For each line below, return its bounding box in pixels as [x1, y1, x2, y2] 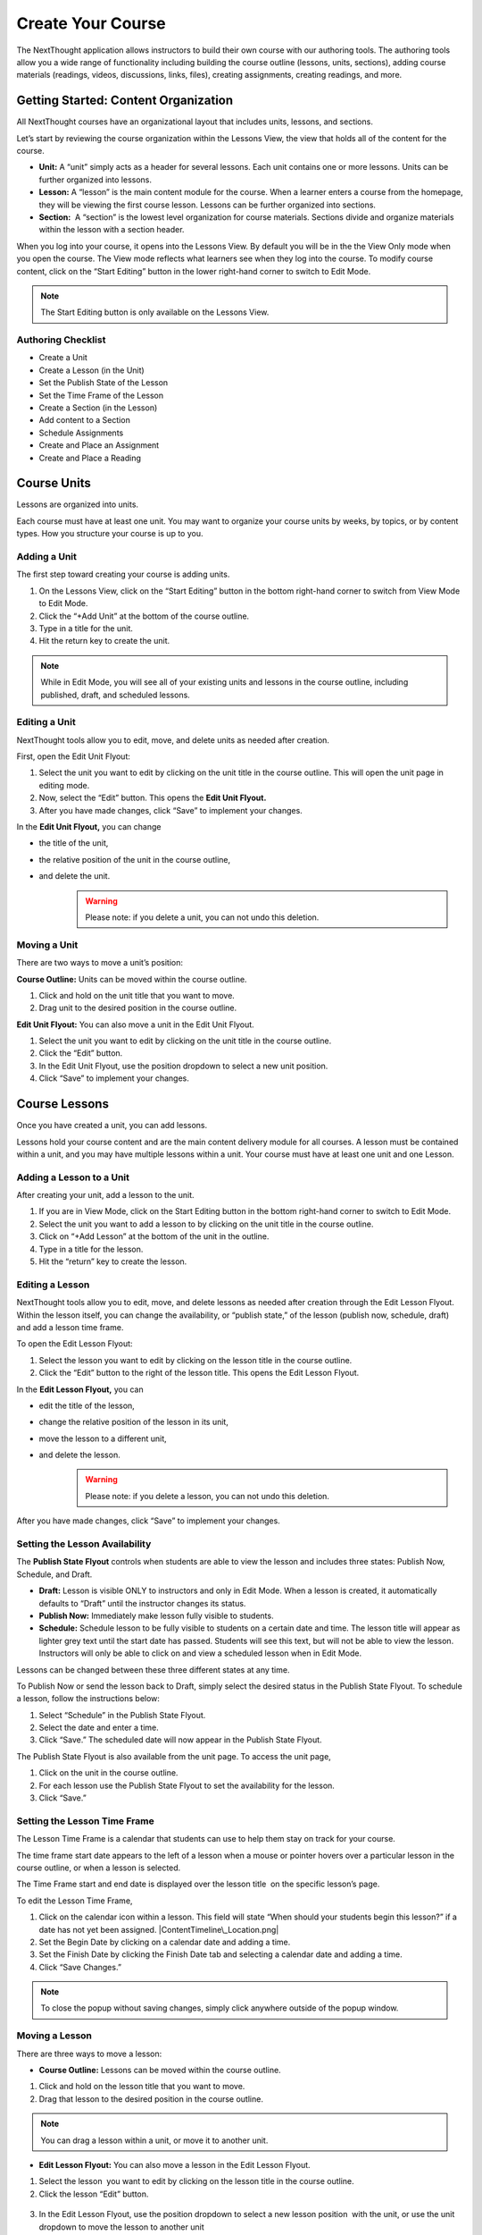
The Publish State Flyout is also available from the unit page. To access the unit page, [16, 1750, 332, 1761]
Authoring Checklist [16, 333, 106, 346]
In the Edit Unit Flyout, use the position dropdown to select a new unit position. [38, 1060, 328, 1071]
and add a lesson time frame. [16, 1321, 124, 1332]
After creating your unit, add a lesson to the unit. [16, 1190, 195, 1201]
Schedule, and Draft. [16, 1569, 93, 1580]
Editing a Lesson [16, 1278, 90, 1291]
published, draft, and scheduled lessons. [40, 689, 191, 700]
